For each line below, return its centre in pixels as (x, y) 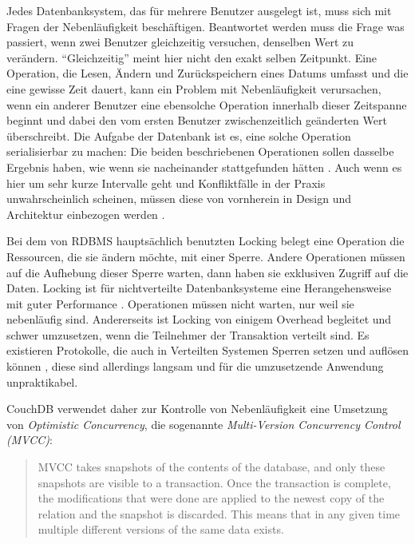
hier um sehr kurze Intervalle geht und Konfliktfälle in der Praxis (166, 183)
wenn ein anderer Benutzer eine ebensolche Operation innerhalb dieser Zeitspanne (207, 104)
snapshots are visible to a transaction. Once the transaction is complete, (214, 482)
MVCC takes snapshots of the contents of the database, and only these (211, 467)
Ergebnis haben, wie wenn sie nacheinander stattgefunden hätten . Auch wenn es (204, 167)
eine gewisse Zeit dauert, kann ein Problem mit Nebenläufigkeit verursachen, (194, 88)
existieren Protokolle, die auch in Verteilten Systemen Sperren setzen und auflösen (207, 350)
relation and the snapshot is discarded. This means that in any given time (219, 513)
